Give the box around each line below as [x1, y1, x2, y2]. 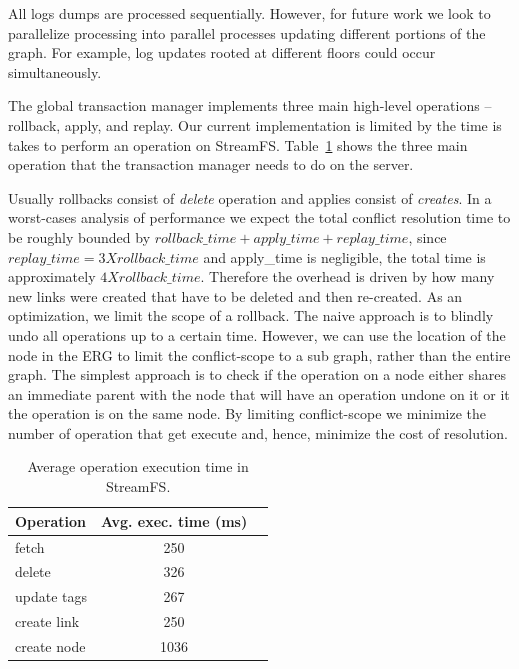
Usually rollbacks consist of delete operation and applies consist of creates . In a [8, 187, 492, 208]
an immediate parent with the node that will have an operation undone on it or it [8, 383, 510, 404]
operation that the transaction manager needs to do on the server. [8, 154, 414, 175]
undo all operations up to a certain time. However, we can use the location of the [8, 324, 506, 345]
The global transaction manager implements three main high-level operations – [8, 95, 492, 116]
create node [15, 635, 86, 656]
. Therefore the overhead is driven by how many [200, 266, 495, 287]
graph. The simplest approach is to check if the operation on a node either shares [8, 364, 506, 385]
